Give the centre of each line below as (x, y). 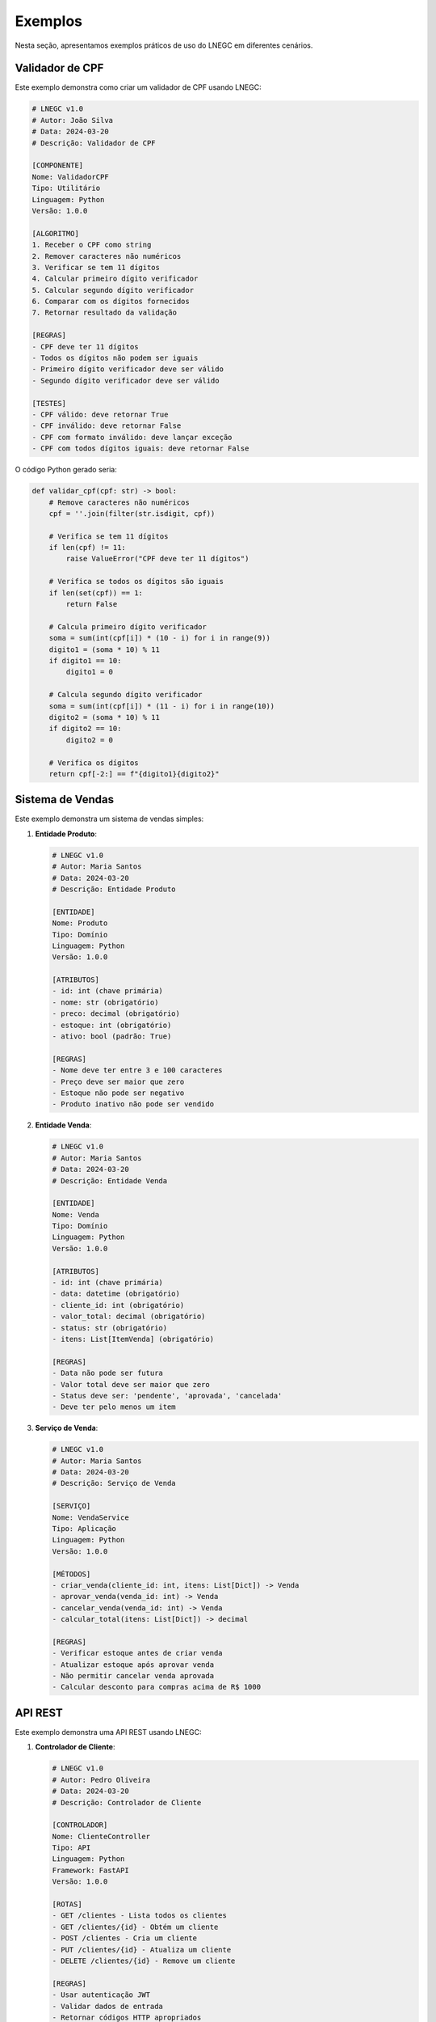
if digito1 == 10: (85, 660)
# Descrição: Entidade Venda (110, 1180)
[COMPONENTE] (58, 165)
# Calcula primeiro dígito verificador (128, 626)
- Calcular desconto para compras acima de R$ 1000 (157, 1687)
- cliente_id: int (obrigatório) (118, 1305)
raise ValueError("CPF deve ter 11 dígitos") (157, 559)
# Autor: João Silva (72, 120)
